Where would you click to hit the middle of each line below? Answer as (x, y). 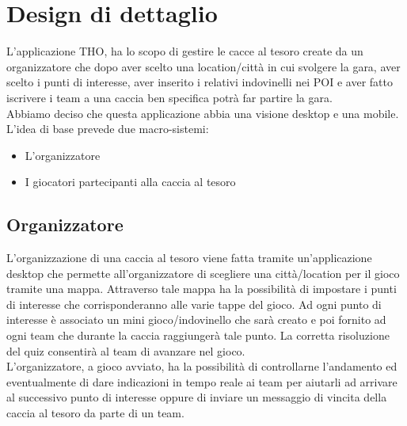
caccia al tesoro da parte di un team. (95, 413)
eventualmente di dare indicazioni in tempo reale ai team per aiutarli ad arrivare (202, 381)
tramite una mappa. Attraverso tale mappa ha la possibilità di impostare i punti (202, 289)
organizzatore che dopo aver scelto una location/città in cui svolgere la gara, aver (203, 66)
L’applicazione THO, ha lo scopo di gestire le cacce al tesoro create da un (185, 51)
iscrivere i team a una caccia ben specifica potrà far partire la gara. (169, 97)
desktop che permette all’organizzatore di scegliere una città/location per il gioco (203, 273)
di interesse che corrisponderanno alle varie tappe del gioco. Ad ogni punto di (194, 304)
